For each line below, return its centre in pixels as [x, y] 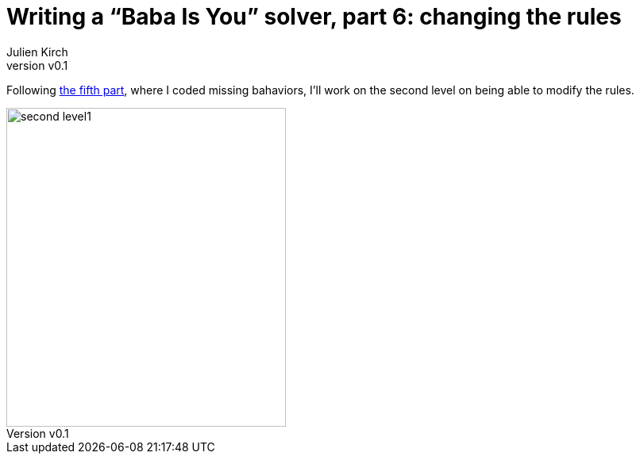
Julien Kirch [37, 52]
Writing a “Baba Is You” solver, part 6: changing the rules [314, 17]
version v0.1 [37, 65]
